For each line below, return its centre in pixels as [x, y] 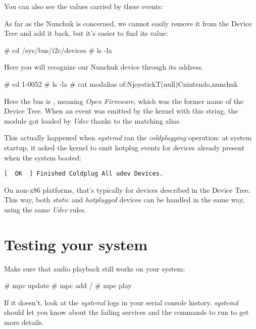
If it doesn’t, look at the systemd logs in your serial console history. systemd [121, 302]
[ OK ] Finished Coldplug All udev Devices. [84, 174]
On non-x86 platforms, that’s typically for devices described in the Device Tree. [127, 189]
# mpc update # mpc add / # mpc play [68, 285]
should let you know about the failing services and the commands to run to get [126, 312]
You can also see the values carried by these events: [84, 6]
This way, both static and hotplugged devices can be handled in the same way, [124, 200]
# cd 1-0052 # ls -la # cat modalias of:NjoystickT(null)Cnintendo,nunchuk [121, 84]
